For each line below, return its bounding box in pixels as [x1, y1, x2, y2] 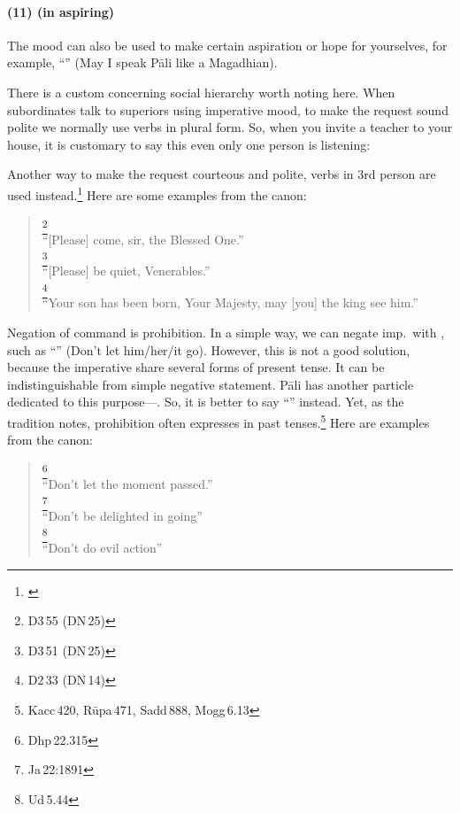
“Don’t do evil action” [42, 538, 163, 556]
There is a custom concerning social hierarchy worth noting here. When [7, 82, 395, 101]
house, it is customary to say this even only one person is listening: [7, 135, 371, 153]
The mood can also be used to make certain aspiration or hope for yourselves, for [7, 35, 448, 54]
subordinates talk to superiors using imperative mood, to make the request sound [7, 100, 448, 119]
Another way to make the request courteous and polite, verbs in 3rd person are [7, 165, 436, 183]
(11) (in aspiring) [7, 2, 114, 20]
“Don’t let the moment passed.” [42, 475, 213, 493]
